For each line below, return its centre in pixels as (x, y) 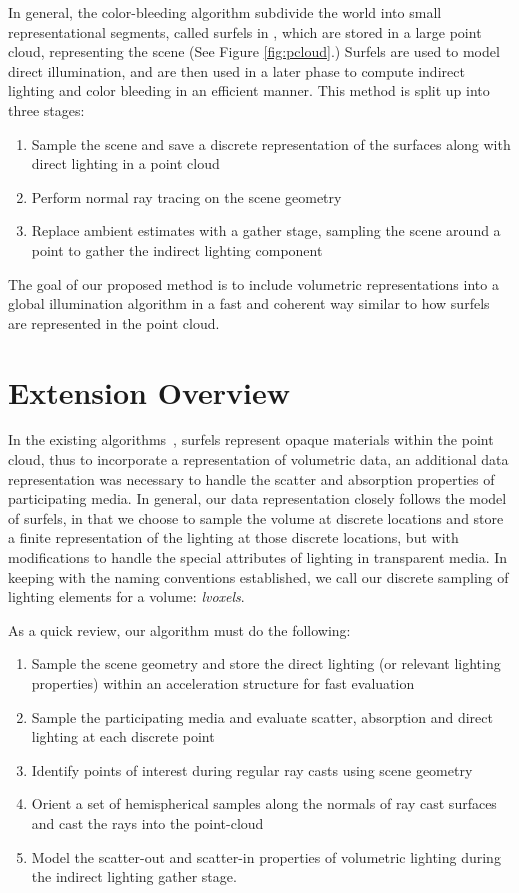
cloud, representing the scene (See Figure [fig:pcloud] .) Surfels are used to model (254, 51)
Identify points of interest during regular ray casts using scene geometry (252, 769)
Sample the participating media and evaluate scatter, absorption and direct (262, 716)
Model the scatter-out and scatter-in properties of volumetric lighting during (266, 856)
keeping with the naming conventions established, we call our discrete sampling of (258, 576)
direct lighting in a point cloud (125, 163)
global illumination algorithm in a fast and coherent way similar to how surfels (249, 303)
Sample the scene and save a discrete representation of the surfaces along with (271, 143)
